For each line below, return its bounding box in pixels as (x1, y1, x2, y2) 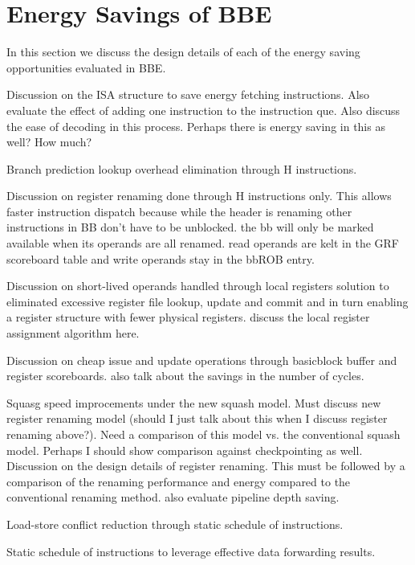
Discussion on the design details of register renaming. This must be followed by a (6, 457, 405, 474)
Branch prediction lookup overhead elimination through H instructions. (6, 160, 357, 177)
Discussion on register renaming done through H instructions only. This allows (6, 187, 392, 204)
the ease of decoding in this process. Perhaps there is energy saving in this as (6, 117, 385, 134)
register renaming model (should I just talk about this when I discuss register (6, 410, 388, 427)
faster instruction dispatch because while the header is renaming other (6, 203, 352, 219)
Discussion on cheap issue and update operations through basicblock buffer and (6, 351, 397, 368)
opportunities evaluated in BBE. (6, 59, 166, 76)
